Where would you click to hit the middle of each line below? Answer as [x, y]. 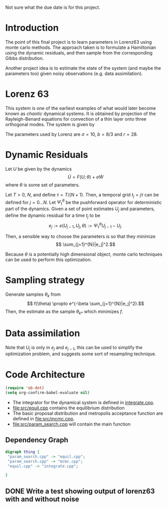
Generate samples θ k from [33, 295]
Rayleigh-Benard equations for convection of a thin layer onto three [76, 119]
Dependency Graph [37, 440]
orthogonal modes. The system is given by [50, 124]
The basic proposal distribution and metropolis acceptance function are [88, 413]
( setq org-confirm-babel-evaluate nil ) [48, 393]
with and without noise [42, 499]
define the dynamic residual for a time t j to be [53, 216]
